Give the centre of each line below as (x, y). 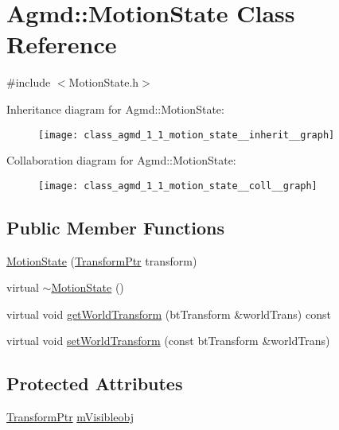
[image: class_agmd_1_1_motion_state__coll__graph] (178, 186)
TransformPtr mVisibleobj (70, 417)
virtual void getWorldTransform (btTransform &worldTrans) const (169, 314)
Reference (62, 44)
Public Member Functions (115, 227)
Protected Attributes (95, 384)
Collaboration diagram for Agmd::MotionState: (121, 160)
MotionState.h (104, 82)
